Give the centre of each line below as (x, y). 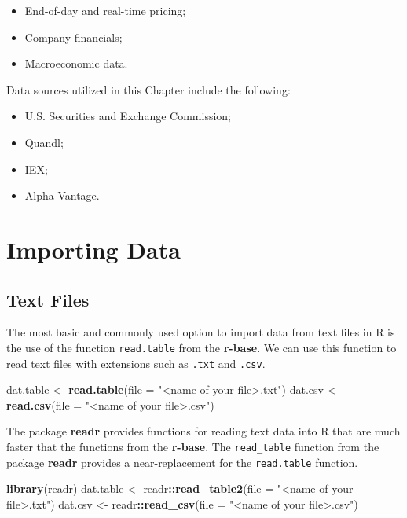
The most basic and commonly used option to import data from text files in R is (201, 332)
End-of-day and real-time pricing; (105, 10)
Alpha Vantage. (62, 195)
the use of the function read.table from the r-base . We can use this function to (202, 347)
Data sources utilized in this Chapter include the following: (148, 89)
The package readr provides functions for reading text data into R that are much (203, 431)
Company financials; (73, 37)
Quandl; (44, 142)
